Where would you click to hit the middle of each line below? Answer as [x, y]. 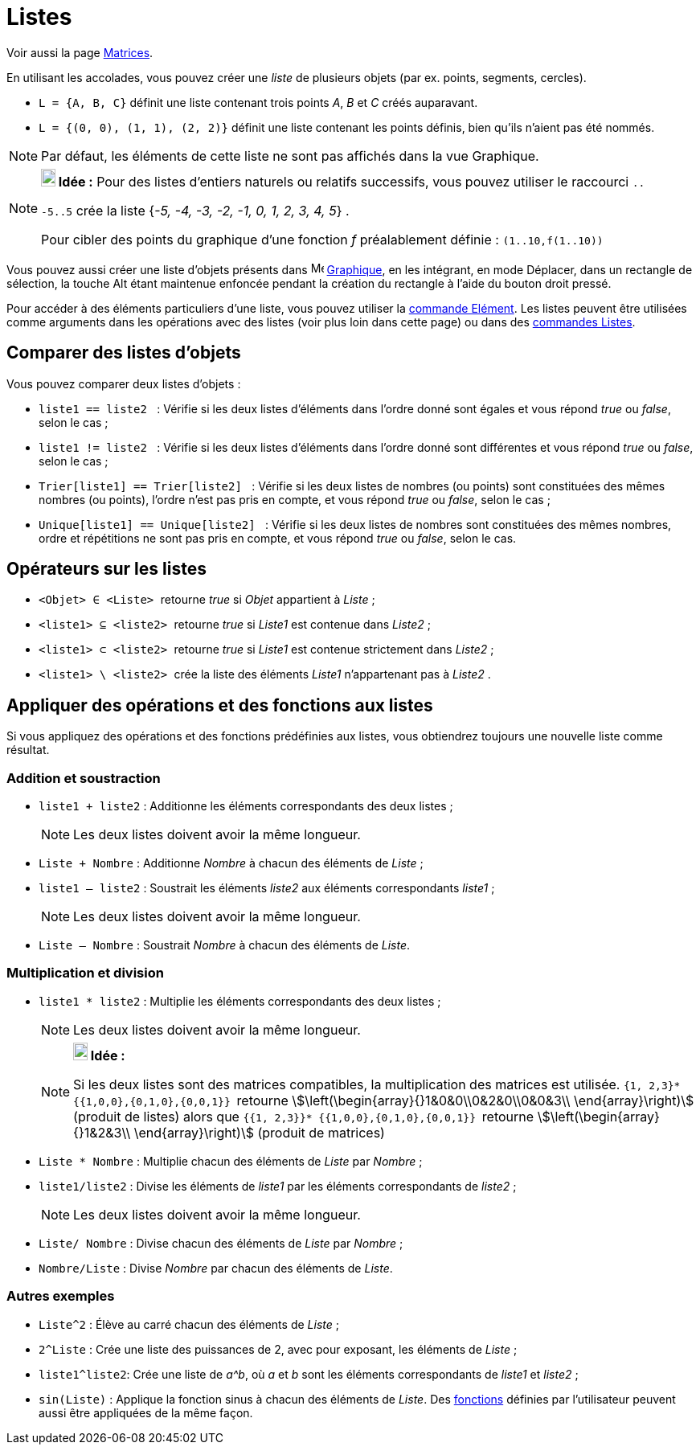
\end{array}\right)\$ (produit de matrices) [259, 1132]
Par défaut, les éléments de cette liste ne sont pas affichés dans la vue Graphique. [290, 156]
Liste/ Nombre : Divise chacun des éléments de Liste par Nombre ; [221, 1243]
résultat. [28, 750]
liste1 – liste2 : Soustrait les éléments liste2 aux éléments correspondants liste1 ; [267, 888]
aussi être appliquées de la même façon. [146, 1412]
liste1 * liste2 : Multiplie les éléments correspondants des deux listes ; [240, 1001]
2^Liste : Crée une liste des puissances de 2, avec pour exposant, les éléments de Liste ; [278, 1349]
